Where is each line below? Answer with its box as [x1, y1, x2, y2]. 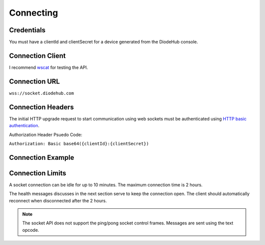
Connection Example [9, 153, 75, 161]
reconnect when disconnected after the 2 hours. [9, 198, 107, 203]
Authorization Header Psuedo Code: [9, 132, 82, 137]
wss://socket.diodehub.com [9, 90, 74, 96]
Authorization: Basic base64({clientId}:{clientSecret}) [9, 141, 149, 146]
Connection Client [9, 51, 66, 60]
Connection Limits [9, 169, 66, 177]
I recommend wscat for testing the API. [9, 64, 88, 70]
